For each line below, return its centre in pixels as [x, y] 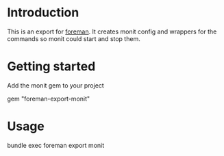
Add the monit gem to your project [55, 85]
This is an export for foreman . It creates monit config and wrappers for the [112, 31]
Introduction [43, 13]
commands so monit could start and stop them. [74, 38]
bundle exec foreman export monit [56, 145]
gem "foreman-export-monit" [49, 99]
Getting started [51, 67]
